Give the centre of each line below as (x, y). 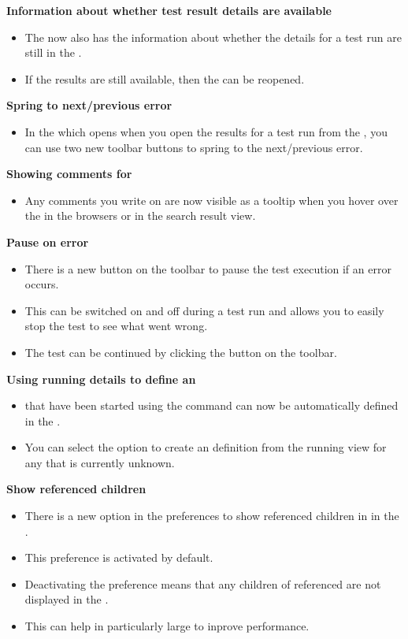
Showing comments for (69, 174)
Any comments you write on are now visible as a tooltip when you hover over (211, 200)
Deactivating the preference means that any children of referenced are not (203, 583)
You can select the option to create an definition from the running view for (206, 447)
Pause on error (48, 241)
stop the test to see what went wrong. (116, 326)
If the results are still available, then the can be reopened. (165, 78)
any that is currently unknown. (100, 462)
